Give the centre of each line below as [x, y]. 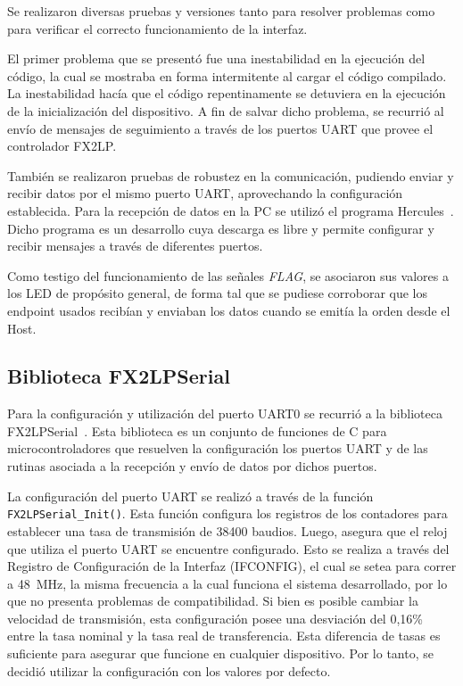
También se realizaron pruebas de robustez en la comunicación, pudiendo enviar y [231, 175]
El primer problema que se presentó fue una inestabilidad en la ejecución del [216, 58]
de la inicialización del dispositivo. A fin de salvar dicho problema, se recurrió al [226, 110]
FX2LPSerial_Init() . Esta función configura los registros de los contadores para [227, 513]
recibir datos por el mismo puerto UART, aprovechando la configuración [205, 193]
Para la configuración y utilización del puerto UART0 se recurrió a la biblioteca [225, 413]
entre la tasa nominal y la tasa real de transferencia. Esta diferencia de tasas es [224, 636]
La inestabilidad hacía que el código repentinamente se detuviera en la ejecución [227, 93]
